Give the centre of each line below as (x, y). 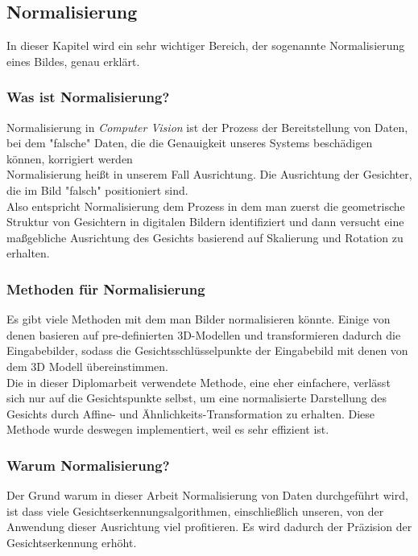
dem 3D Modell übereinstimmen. (87, 366)
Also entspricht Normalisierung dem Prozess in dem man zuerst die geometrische (206, 206)
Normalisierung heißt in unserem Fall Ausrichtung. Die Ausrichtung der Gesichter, (209, 174)
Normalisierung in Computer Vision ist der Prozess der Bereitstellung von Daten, (207, 127)
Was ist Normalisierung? (88, 97)
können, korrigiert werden (70, 158)
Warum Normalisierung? (88, 465)
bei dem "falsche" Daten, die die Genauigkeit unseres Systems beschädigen (190, 143)
